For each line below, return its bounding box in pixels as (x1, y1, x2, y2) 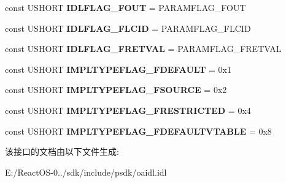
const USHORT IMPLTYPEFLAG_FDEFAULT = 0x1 (5, 62, 231, 75)
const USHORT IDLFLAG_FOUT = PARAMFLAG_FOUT (5, 1, 246, 13)
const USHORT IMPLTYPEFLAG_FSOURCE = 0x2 (5, 83, 227, 96)
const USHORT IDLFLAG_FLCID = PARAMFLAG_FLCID (5, 21, 251, 34)
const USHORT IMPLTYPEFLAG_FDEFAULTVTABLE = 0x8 (5, 124, 272, 137)
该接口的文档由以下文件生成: (5, 145, 119, 158)
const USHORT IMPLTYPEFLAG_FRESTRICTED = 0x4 (5, 103, 251, 116)
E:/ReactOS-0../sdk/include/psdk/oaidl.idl (5, 165, 167, 178)
